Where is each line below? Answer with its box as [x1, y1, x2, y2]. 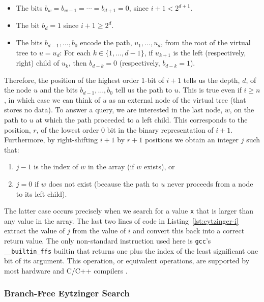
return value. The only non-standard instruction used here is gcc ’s [4, 235, 211, 246]
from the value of [72, 225, 126, 236]
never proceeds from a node [167, 178, 253, 189]
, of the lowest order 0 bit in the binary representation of [36, 124, 214, 135]
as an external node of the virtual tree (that [109, 94, 246, 105]
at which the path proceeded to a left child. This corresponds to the [36, 114, 248, 125]
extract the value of [4, 225, 65, 236]
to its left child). [16, 188, 67, 199]
